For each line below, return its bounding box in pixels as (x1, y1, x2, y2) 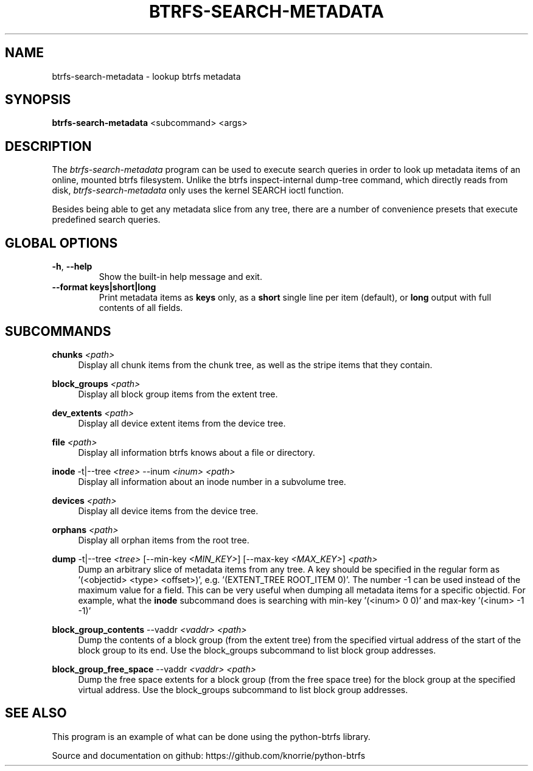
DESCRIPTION (5, 138, 92, 154)
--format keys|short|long (52, 282, 156, 293)
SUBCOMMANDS (5, 323, 111, 339)
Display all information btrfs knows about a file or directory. (78, 447, 315, 458)
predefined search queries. (52, 214, 161, 225)
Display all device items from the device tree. (78, 505, 259, 516)
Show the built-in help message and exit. (99, 271, 262, 282)
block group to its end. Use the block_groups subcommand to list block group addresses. (78, 644, 436, 655)
